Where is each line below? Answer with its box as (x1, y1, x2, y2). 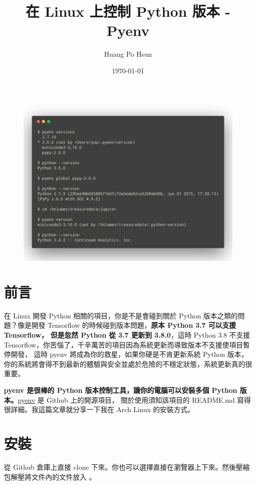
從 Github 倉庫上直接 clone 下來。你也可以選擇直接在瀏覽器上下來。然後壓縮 (4, 461, 250, 472)
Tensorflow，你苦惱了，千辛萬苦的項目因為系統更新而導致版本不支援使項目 (4, 339, 243, 349)
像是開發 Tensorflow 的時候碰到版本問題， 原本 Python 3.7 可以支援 (17, 320, 236, 330)
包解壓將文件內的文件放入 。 (4, 471, 96, 482)
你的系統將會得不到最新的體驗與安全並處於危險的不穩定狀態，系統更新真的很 (4, 358, 252, 369)
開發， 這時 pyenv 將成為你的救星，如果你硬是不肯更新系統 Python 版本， (10, 349, 248, 359)
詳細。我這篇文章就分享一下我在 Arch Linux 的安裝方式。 (10, 404, 194, 415)
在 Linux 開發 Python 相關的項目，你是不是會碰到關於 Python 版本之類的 (4, 310, 238, 320)
